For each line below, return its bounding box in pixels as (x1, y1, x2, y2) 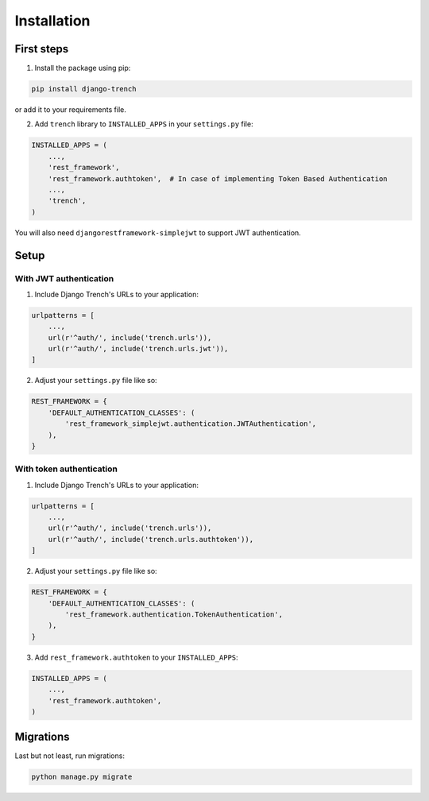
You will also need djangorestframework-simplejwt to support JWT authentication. (14, 227, 301, 238)
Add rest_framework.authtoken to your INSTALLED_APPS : (34, 652, 238, 662)
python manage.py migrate (31, 772, 133, 782)
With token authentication (14, 463, 118, 474)
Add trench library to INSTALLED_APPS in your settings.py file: (34, 119, 253, 129)
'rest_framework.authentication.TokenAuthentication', (64, 610, 284, 619)
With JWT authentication (14, 273, 114, 284)
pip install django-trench (31, 84, 137, 94)
